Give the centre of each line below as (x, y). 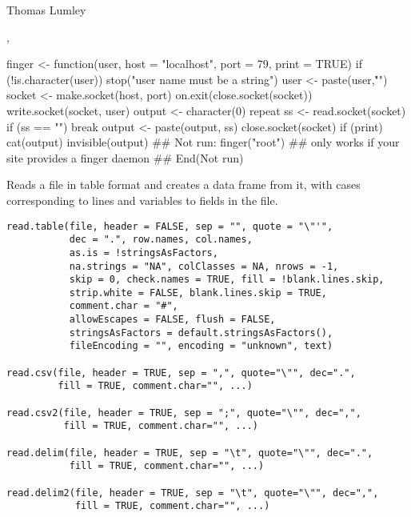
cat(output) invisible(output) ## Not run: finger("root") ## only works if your (203, 142)
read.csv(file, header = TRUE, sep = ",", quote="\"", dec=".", (181, 373)
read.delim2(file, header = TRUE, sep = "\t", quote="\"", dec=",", (193, 493)
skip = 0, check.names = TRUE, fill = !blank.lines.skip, (227, 280)
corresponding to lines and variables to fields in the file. (142, 200)
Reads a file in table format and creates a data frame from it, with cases (184, 184)
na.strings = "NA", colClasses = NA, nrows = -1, (204, 266)
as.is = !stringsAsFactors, (144, 252)
